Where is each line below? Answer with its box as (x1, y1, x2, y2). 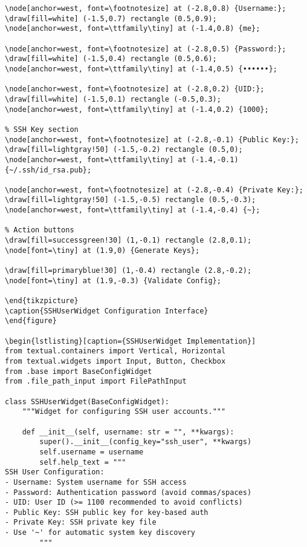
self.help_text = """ (39, 457, 126, 467)
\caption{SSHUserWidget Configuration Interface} (5, 306, 208, 315)
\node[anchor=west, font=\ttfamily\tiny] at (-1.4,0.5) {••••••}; (5, 64, 278, 73)
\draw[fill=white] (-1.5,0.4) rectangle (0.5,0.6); (5, 54, 217, 64)
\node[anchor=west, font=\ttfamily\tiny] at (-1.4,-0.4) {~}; (5, 206, 260, 215)
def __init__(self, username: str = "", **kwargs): (22, 427, 234, 436)
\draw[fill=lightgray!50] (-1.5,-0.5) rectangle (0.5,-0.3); (5, 195, 256, 205)
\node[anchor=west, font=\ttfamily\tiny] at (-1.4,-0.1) (5, 155, 239, 164)
